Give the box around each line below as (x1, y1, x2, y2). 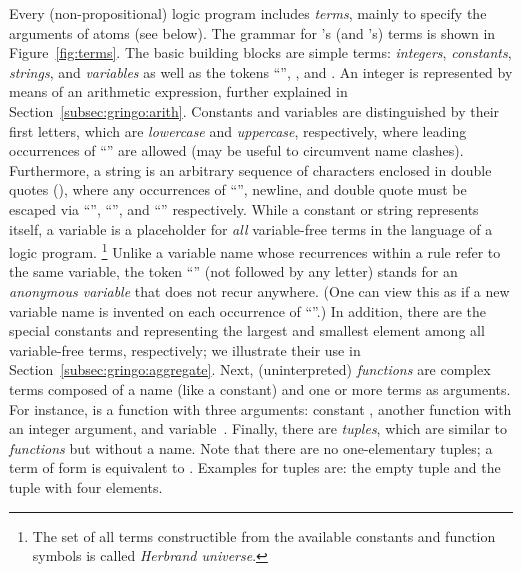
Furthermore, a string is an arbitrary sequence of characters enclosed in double (9, 159, 492, 180)
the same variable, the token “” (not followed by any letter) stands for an (9, 261, 458, 282)
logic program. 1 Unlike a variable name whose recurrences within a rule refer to (9, 239, 501, 262)
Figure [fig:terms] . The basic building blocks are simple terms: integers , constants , (9, 42, 512, 63)
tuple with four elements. (9, 476, 163, 497)
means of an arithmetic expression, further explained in (9, 81, 348, 102)
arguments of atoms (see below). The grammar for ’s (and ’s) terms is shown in (9, 22, 496, 43)
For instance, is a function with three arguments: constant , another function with (9, 398, 512, 419)
